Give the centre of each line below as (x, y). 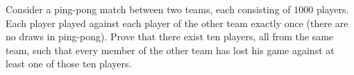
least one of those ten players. (69, 64)
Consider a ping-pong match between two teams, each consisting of (148, 9)
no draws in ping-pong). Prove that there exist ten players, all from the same (170, 36)
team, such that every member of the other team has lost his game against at (170, 50)
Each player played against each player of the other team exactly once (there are (177, 23)
